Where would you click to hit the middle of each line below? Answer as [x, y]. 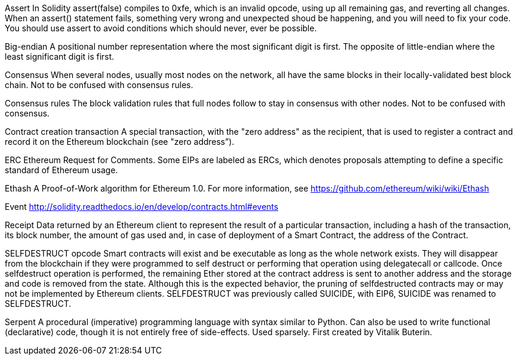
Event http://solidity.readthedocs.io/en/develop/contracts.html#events [142, 207]
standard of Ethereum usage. [62, 170]
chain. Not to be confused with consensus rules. [99, 85]
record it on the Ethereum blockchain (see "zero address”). [119, 142]
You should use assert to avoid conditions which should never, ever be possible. [161, 28]
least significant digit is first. [59, 56]
